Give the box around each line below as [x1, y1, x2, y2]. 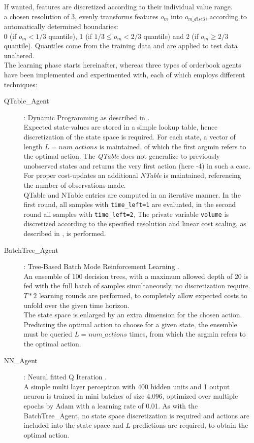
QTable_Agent [4, 96, 49, 106]
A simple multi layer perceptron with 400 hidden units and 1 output [24, 381, 230, 391]
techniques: [4, 79, 37, 89]
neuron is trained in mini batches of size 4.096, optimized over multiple [24, 391, 238, 401]
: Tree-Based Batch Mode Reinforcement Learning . [24, 261, 179, 272]
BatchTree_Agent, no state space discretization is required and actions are [24, 410, 250, 420]
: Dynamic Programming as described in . [24, 112, 150, 122]
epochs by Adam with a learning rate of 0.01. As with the [24, 400, 198, 410]
